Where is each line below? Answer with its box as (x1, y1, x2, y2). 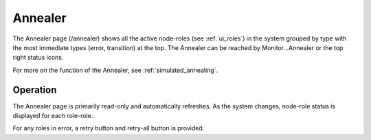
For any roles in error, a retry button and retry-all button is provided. (12, 124, 205, 132)
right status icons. (12, 54, 64, 62)
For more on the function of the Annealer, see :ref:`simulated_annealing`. (12, 66, 218, 74)
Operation (12, 84, 57, 95)
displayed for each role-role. (12, 112, 93, 120)
